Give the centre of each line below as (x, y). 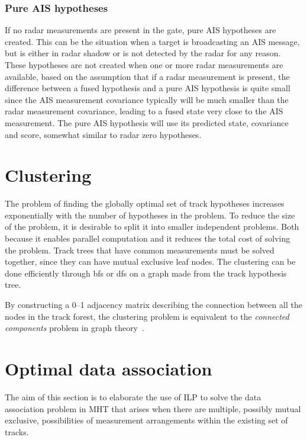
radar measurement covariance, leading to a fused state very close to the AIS (144, 111)
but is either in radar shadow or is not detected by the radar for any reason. (143, 53)
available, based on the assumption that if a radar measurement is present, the (147, 76)
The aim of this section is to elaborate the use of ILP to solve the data (133, 396)
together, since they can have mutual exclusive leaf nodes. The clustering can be (150, 261)
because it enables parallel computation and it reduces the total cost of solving (148, 238)
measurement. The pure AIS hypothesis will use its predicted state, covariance (147, 122)
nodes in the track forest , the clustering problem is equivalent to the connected (147, 316)
